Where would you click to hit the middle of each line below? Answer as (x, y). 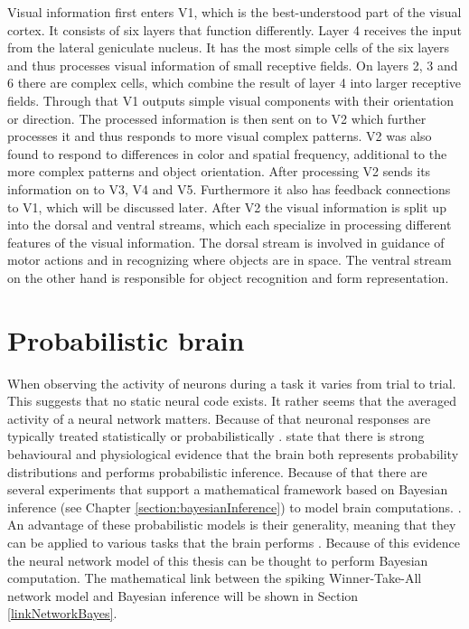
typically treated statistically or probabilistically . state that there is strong (216, 436)
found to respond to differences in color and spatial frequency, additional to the (227, 153)
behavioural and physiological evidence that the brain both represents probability (233, 454)
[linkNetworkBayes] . (62, 613)
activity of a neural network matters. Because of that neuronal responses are (219, 418)
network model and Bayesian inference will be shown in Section (183, 595)
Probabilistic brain (126, 339)
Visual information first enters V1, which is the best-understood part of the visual (234, 12)
